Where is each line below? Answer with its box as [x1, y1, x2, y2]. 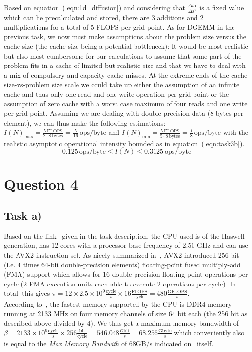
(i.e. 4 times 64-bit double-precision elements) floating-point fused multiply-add [4, 259, 241, 269]
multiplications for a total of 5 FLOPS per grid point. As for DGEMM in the [4, 22, 235, 32]
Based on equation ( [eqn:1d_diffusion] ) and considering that [4, 2, 185, 12]
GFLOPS [167, 289, 187, 294]
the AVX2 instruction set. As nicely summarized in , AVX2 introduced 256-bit [4, 249, 239, 260]
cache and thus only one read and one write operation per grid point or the [4, 88, 229, 99]
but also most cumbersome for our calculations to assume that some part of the [4, 50, 242, 61]
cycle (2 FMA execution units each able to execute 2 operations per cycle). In [4, 278, 236, 288]
